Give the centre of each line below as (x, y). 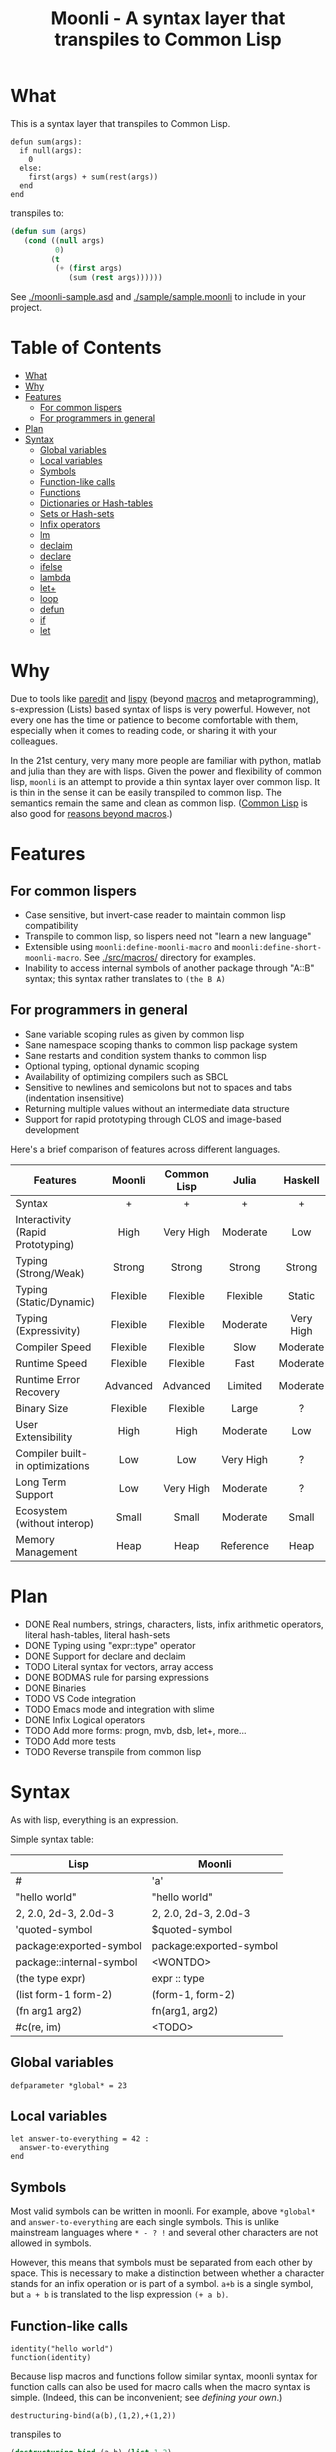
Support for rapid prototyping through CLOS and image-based (153, 1119)
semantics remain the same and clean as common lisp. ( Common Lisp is (159, 803)
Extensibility (44, 1437)
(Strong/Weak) (50, 1273)
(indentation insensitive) (74, 1098)
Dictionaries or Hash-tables (96, 503)
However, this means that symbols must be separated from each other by (161, 2263)
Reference (245, 1545)
